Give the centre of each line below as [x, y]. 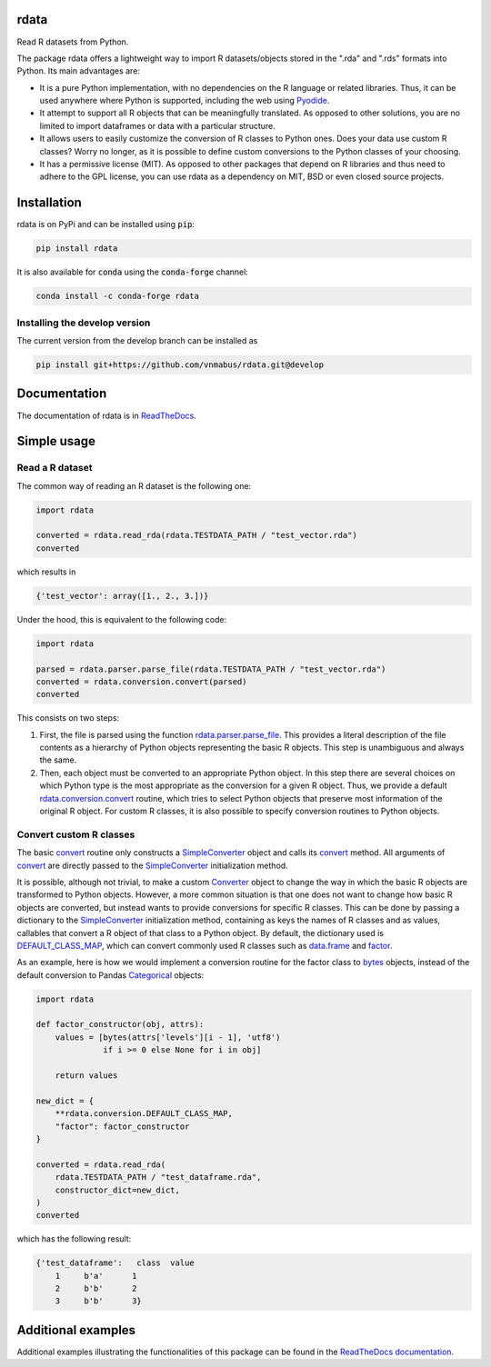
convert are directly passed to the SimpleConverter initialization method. [152, 865]
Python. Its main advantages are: [79, 71]
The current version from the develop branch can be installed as [137, 341]
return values [86, 1076]
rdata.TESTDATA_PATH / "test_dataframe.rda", [158, 1177]
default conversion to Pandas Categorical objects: [110, 975]
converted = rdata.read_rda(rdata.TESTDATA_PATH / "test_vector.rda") [197, 535]
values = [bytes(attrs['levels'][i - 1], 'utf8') [168, 1037]
